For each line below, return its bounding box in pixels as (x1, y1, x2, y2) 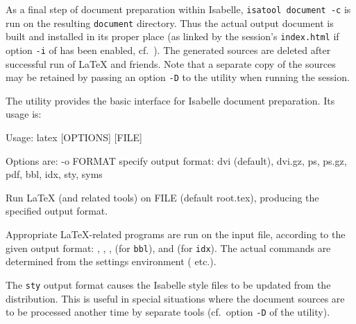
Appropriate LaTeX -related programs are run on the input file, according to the (6, 227, 346, 242)
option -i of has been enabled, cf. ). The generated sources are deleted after (6, 42, 331, 57)
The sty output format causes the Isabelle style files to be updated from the (6, 277, 331, 291)
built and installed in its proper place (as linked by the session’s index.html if (6, 29, 339, 44)
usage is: (6, 107, 42, 121)
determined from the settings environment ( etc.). (6, 254, 217, 269)
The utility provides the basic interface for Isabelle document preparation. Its (6, 93, 335, 107)
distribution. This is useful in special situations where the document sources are (6, 291, 345, 305)
